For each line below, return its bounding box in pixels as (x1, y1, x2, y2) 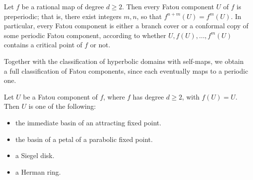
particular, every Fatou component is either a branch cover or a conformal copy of (4, 20, 249, 31)
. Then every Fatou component (122, 1, 214, 11)
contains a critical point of (4, 40, 83, 50)
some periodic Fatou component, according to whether (4, 30, 166, 40)
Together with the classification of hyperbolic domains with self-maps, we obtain (4, 56, 244, 66)
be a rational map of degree (21, 1, 104, 11)
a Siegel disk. (15, 150, 54, 160)
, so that (137, 11, 162, 21)
